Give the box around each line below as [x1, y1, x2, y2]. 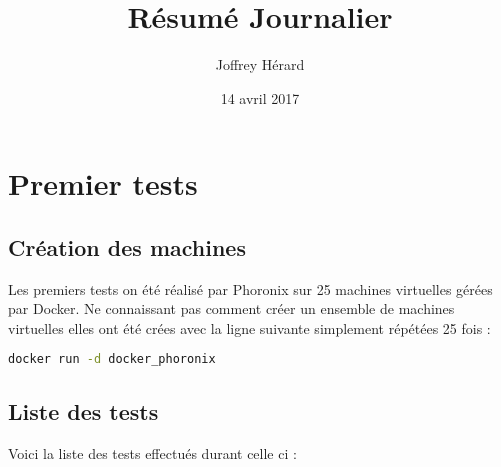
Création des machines [8, 231, 246, 262]
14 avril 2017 [220, 87, 300, 108]
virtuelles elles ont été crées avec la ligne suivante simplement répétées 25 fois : [8, 317, 491, 338]
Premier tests [8, 163, 198, 204]
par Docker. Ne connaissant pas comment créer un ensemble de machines [8, 298, 455, 319]
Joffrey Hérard [215, 54, 305, 75]
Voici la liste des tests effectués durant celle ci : [8, 442, 297, 463]
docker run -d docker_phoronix [8, 352, 216, 367]
